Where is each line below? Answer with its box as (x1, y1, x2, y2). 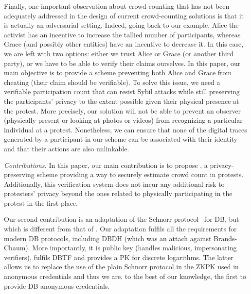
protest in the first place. (4, 197, 78, 208)
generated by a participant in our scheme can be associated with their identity (4, 134, 237, 144)
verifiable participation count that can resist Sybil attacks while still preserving (4, 86, 240, 97)
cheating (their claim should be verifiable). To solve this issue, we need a (4, 77, 220, 87)
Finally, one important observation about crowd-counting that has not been (4, 1, 230, 11)
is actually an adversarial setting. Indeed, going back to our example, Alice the (4, 20, 239, 30)
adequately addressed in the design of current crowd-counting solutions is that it (4, 10, 244, 20)
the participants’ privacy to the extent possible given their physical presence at (4, 96, 239, 106)
